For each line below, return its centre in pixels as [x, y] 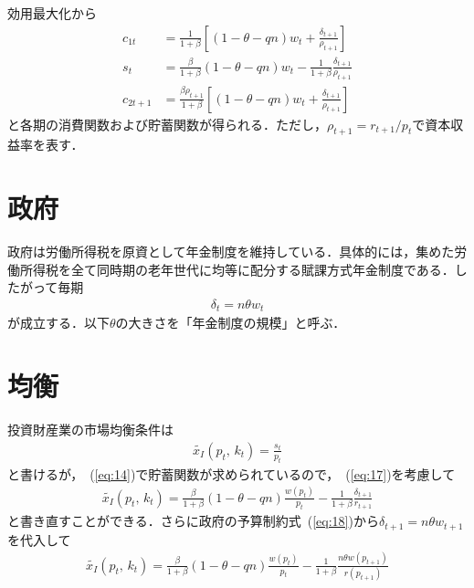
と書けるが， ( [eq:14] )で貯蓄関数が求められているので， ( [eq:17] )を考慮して [232, 473]
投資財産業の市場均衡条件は [90, 430]
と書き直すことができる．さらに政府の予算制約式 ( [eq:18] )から [193, 521]
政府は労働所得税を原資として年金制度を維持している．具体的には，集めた [231, 252]
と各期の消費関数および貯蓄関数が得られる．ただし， [167, 124]
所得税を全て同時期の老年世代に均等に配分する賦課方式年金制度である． [237, 269]
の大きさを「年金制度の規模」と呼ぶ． [231, 323]
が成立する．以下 [58, 323]
